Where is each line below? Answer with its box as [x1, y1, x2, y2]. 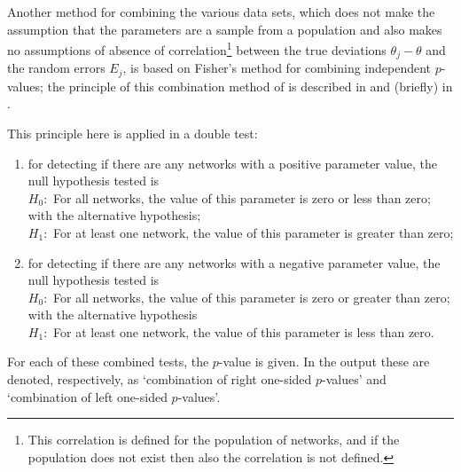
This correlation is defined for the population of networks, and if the [27, 430, 400, 449]
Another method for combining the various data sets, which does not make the [7, 3, 435, 20]
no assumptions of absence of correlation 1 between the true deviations [7, 38, 387, 59]
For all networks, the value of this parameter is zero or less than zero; [53, 188, 431, 207]
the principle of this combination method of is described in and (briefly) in [47, 76, 453, 95]
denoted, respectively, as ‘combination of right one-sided [7, 370, 312, 389]
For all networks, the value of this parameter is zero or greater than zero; [53, 287, 450, 306]
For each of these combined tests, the [7, 352, 209, 371]
